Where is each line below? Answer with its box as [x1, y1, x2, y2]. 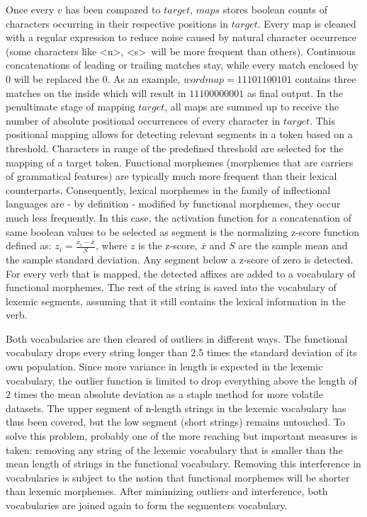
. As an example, [107, 71, 181, 86]
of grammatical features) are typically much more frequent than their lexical [6, 169, 337, 183]
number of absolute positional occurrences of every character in [6, 113, 281, 127]
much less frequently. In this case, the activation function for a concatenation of [6, 210, 352, 225]
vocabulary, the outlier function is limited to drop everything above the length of [6, 373, 357, 387]
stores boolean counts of [222, 2, 328, 16]
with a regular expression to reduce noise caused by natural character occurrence [6, 30, 356, 45]
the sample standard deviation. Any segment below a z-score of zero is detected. [6, 251, 354, 266]
